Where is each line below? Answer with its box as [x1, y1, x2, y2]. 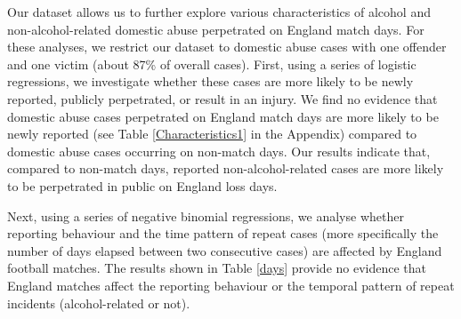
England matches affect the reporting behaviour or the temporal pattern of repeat [7, 275, 455, 294]
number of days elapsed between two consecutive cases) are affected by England [7, 241, 442, 259]
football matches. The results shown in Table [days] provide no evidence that [7, 259, 427, 277]
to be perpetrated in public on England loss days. [7, 176, 278, 195]
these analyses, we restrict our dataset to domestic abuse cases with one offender [7, 37, 447, 56]
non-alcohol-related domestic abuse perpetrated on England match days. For [7, 20, 425, 38]
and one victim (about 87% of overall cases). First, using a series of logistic [7, 54, 417, 73]
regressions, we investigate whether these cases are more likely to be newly [7, 72, 414, 91]
